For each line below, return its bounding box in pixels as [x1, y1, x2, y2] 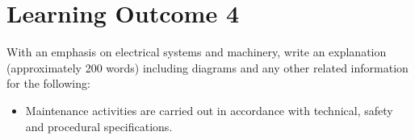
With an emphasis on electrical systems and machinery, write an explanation [6, 43, 387, 60]
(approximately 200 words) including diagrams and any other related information [6, 59, 409, 76]
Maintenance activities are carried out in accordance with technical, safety [25, 101, 393, 118]
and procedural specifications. [25, 117, 173, 134]
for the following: [6, 75, 90, 92]
